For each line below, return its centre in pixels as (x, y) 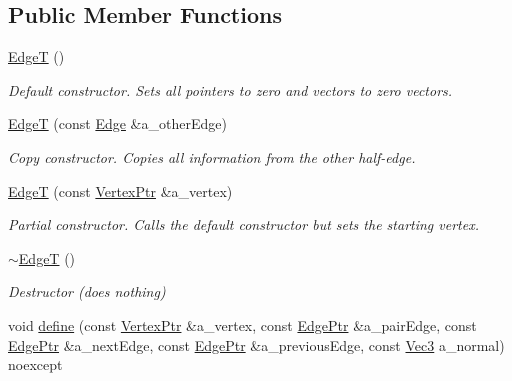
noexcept (35, 364)
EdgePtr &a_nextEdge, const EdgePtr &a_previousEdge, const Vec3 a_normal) (256, 344)
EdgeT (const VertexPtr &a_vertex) (120, 190)
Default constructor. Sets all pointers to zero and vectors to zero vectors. (230, 89)
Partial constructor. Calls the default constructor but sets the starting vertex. (243, 224)
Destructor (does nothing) (87, 291)
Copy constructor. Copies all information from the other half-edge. (212, 156)
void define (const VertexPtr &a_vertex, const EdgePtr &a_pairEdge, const (242, 324)
